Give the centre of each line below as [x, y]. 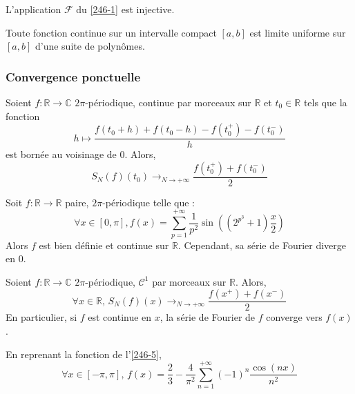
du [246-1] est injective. [125, 9]
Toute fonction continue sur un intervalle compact [111, 32]
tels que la [325, 102]
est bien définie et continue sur [104, 245]
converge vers [294, 317]
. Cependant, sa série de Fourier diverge [262, 245]
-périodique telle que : [148, 202]
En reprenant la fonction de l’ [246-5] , [84, 354]
